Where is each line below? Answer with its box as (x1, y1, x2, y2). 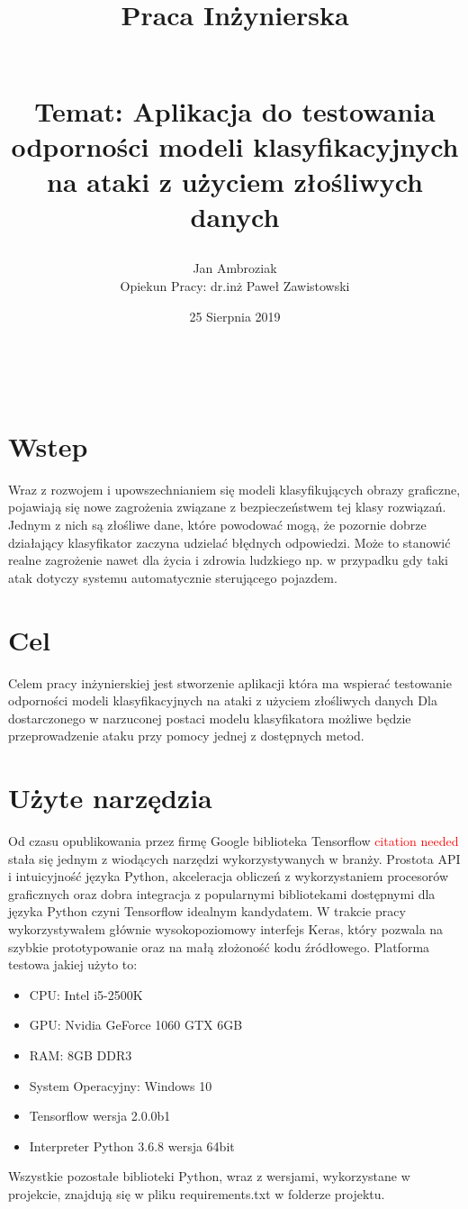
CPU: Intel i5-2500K (29, 985, 143, 1004)
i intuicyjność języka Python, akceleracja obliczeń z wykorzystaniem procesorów (8, 867, 449, 886)
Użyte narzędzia (8, 779, 212, 816)
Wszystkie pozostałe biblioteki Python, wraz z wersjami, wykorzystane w (8, 1167, 410, 1186)
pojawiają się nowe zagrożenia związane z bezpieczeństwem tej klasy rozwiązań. (8, 497, 446, 516)
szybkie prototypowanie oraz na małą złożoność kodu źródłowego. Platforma (8, 937, 430, 956)
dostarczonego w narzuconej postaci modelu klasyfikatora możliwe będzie (8, 708, 411, 727)
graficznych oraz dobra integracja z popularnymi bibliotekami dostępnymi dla (8, 884, 436, 903)
